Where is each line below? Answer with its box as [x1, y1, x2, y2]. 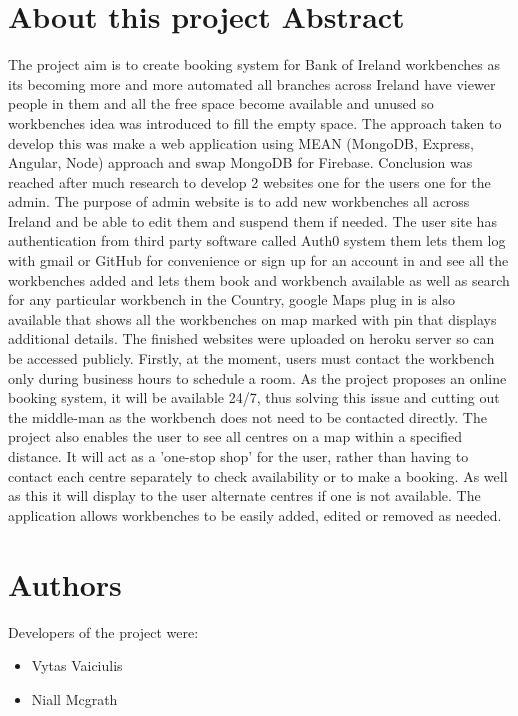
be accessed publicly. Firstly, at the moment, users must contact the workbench [8, 348, 495, 369]
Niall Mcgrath [31, 688, 118, 709]
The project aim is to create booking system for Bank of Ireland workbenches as [8, 54, 500, 75]
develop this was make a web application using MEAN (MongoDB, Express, [8, 132, 474, 153]
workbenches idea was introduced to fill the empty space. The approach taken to [8, 112, 502, 133]
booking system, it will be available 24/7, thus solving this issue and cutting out [8, 387, 500, 408]
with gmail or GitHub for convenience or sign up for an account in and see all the [8, 250, 509, 271]
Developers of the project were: [8, 621, 199, 642]
